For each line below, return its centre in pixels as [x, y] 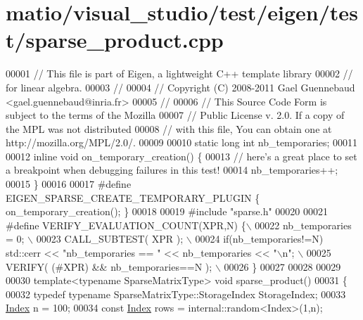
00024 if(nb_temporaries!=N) [259, 239]
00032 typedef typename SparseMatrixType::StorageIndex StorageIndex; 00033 [176, 294]
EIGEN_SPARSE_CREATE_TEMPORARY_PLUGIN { [133, 197]
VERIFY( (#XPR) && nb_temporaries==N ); [109, 266]
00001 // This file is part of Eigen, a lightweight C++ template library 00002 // [179, 73]
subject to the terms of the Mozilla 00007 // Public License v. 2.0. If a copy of [175, 115]
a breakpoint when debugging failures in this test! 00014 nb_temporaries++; [172, 170]
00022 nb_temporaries [303, 225]
